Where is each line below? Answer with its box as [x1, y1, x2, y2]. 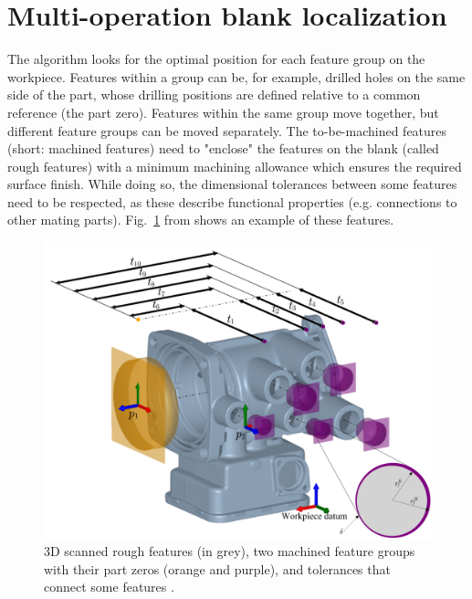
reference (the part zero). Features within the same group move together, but [7, 102, 439, 121]
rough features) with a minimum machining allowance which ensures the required [7, 156, 462, 175]
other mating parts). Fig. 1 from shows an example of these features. [7, 210, 394, 229]
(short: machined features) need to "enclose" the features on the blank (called [7, 139, 439, 158]
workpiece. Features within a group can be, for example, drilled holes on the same [7, 67, 466, 86]
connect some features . [44, 577, 174, 596]
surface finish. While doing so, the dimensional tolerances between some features [7, 174, 457, 194]
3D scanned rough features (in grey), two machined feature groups [44, 541, 415, 561]
